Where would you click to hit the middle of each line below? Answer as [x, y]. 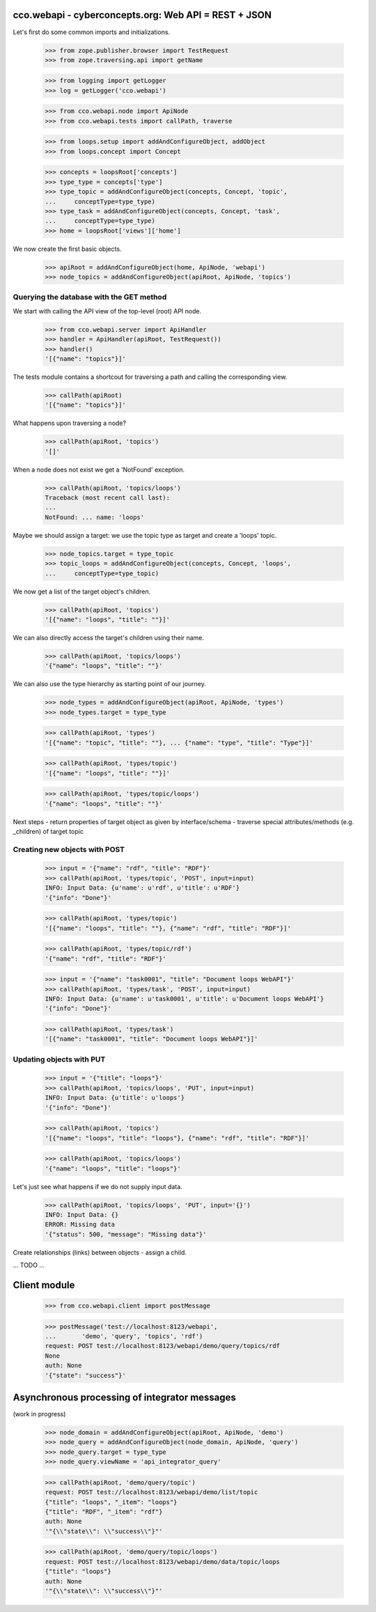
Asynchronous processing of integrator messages [125, 1398]
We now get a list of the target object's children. [82, 591]
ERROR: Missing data [80, 1225]
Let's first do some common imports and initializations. [92, 32]
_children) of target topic [48, 831]
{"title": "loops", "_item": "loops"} [111, 1502]
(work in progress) [39, 1414]
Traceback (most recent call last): [108, 498]
